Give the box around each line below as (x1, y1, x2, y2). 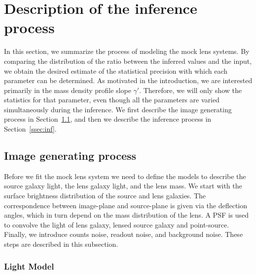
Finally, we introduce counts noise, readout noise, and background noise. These (4, 229, 243, 239)
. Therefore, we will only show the (139, 85, 242, 95)
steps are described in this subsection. (4, 239, 118, 249)
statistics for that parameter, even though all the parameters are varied (4, 94, 219, 105)
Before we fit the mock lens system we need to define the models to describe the (4, 171, 246, 181)
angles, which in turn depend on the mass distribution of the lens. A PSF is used (4, 210, 249, 220)
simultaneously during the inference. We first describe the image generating (4, 104, 232, 114)
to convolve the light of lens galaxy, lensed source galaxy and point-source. (4, 219, 229, 229)
